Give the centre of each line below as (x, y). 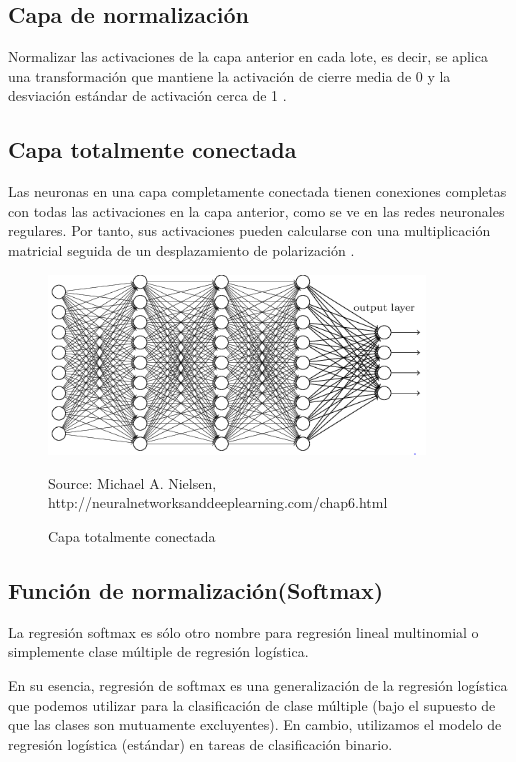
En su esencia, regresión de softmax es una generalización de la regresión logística (258, 685)
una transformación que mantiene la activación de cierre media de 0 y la (229, 75)
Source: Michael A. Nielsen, (132, 482)
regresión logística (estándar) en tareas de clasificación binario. (200, 743)
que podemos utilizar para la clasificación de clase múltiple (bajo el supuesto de (252, 704)
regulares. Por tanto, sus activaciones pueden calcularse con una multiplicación (249, 230)
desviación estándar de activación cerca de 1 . (147, 95)
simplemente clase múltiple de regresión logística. (158, 651)
